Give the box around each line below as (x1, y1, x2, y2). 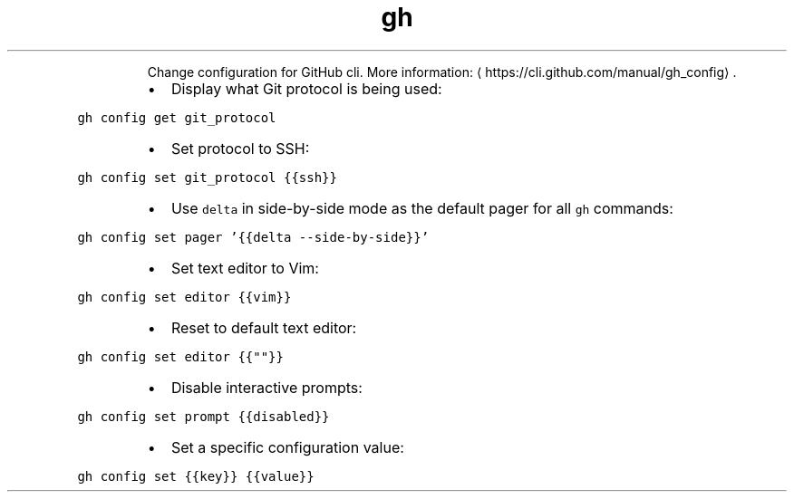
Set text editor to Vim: (170, 258, 319, 277)
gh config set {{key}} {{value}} (77, 468, 315, 484)
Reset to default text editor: (170, 318, 357, 337)
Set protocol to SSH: (170, 139, 310, 158)
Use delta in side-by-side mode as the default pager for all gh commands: (170, 198, 673, 217)
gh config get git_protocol (77, 110, 276, 125)
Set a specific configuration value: (170, 437, 404, 456)
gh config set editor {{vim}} (77, 289, 292, 304)
